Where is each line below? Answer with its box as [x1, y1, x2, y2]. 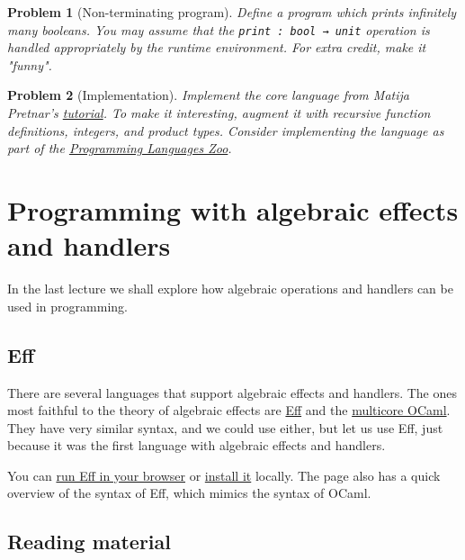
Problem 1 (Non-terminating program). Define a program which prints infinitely [7, 3, 457, 21]
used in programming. [7, 296, 128, 315]
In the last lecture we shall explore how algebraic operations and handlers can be [7, 279, 453, 298]
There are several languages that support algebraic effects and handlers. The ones [7, 383, 457, 402]
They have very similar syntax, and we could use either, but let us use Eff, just [7, 418, 443, 437]
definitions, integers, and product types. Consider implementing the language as [7, 121, 444, 140]
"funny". [7, 55, 52, 74]
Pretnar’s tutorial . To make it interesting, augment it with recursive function [7, 104, 431, 122]
